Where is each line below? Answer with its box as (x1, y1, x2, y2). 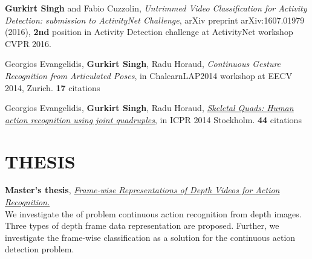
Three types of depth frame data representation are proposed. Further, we (5, 219, 279, 232)
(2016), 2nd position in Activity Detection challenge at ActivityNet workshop (5, 25, 293, 38)
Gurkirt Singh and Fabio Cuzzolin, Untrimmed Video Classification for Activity (5, 2, 307, 14)
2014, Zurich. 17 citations (5, 81, 100, 94)
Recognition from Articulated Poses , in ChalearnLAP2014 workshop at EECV (5, 69, 293, 82)
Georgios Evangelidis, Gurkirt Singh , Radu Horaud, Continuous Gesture (5, 57, 281, 70)
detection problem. (5, 243, 74, 255)
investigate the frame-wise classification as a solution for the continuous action (5, 231, 296, 243)
